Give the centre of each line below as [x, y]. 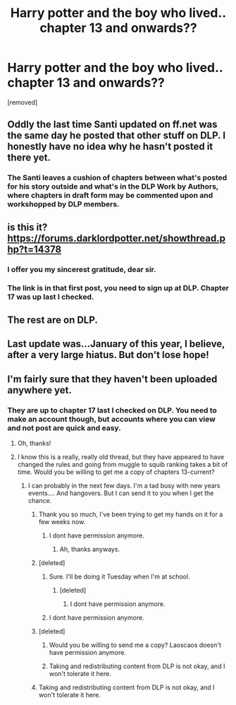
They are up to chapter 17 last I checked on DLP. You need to [112, 410]
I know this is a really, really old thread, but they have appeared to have [120, 456]
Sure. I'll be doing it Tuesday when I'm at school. [119, 576]
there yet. [29, 158]
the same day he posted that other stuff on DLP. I [117, 136]
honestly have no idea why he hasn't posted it [110, 147]
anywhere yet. [39, 390]
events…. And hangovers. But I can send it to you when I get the [121, 493]
